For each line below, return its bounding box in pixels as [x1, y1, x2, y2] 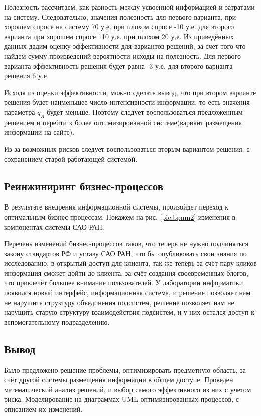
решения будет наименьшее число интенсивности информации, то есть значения [4, 97, 250, 107]
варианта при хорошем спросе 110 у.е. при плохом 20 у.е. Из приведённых [4, 31, 234, 41]
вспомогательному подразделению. [4, 316, 110, 327]
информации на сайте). [4, 127, 75, 137]
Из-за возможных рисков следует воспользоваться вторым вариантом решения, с [4, 143, 250, 154]
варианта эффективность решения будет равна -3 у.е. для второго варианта [4, 60, 233, 71]
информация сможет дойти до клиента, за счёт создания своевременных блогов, [4, 267, 248, 278]
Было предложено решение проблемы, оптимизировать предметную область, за [4, 364, 246, 375]
